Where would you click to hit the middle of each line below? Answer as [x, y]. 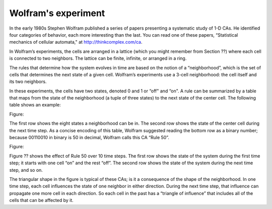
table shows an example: [35, 105]
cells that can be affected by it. [42, 200]
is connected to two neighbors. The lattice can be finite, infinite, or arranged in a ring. [98, 58]
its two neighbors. [28, 82]
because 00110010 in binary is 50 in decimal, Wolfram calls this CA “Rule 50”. [89, 138]
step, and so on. [26, 170]
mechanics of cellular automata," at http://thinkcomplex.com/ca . [76, 42]
